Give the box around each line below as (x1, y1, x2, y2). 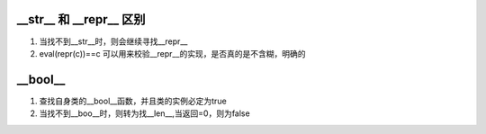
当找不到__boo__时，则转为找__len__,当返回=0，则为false (39, 108, 251, 119)
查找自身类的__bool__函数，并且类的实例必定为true (39, 95, 227, 106)
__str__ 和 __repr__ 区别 (16, 12, 146, 27)
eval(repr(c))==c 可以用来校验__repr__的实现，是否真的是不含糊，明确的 (39, 48, 306, 58)
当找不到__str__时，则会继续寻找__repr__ (39, 36, 188, 47)
